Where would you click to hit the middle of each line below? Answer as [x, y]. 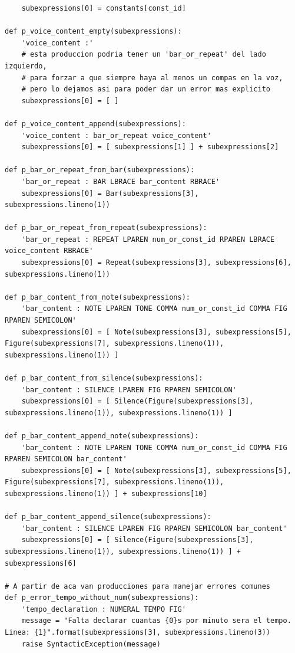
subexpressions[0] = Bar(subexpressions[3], [110, 193]
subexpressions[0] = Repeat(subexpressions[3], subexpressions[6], [156, 263]
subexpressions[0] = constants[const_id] [104, 8]
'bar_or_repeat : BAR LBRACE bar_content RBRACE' [121, 181]
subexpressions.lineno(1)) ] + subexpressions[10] [106, 493]
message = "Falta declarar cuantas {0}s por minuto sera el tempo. [156, 621]
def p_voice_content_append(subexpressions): [95, 124]
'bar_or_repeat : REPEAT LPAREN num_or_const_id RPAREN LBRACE [148, 239]
